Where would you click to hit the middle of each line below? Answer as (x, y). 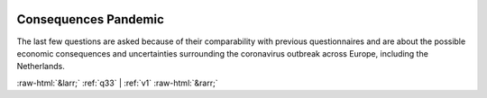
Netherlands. (41, 67)
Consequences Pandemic (90, 19)
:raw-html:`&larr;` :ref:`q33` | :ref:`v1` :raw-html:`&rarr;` (117, 83)
